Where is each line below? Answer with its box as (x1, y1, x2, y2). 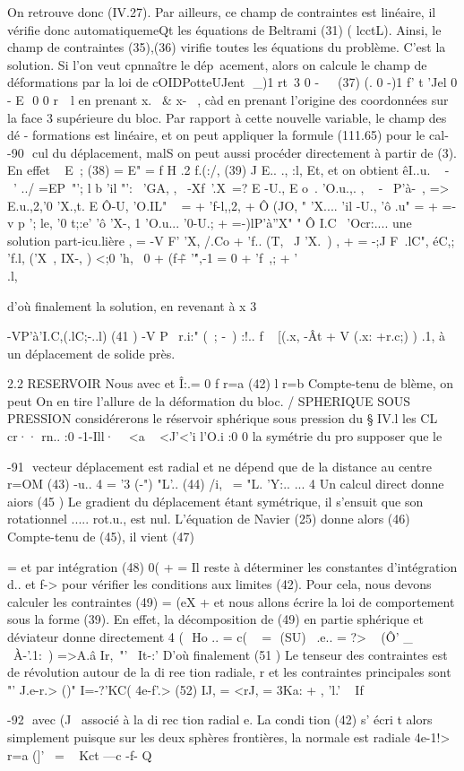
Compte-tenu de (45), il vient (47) (7, 527, 194, 546)
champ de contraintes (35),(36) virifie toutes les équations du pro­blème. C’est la (7, 38, 446, 56)
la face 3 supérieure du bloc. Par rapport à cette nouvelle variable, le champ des (7, 108, 447, 126)
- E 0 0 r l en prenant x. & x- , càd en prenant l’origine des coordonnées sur (7, 90, 449, 108)
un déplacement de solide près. (7, 343, 176, 362)
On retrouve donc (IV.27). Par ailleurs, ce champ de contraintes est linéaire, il (7, 3, 436, 21)
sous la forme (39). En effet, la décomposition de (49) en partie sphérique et (7, 610, 424, 628)
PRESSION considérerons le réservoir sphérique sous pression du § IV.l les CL (7, 409, 438, 428)
